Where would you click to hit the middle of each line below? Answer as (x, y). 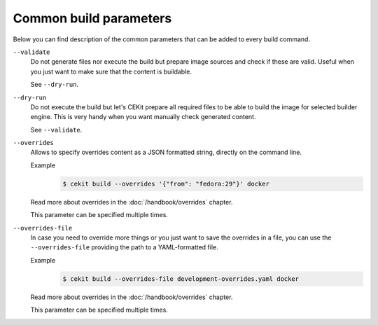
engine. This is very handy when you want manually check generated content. (143, 117)
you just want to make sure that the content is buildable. (111, 71)
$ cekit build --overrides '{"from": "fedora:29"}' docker (166, 184)
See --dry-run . (55, 85)
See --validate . (56, 130)
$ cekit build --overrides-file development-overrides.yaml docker (181, 279)
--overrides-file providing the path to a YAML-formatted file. (124, 247)
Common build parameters (92, 18)
